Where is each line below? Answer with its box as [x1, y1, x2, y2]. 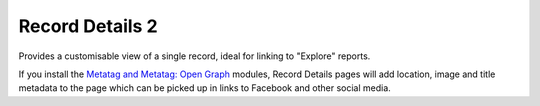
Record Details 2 [18, 15, 159, 37]
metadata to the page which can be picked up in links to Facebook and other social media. [18, 82, 392, 94]
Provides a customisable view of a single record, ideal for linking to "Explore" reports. [18, 50, 371, 62]
